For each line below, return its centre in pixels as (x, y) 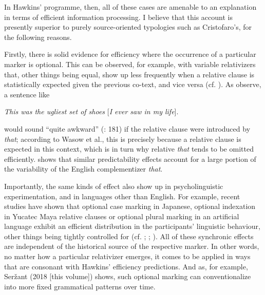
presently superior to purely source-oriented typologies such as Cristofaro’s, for (128, 27)
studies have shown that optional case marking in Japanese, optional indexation (130, 206)
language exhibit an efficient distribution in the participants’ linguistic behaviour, (132, 226)
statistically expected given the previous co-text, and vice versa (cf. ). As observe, (133, 84)
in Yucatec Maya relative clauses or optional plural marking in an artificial (122, 216)
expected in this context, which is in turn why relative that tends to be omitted (129, 149)
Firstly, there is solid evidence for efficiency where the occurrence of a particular (130, 54)
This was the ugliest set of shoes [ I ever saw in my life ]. (91, 111)
